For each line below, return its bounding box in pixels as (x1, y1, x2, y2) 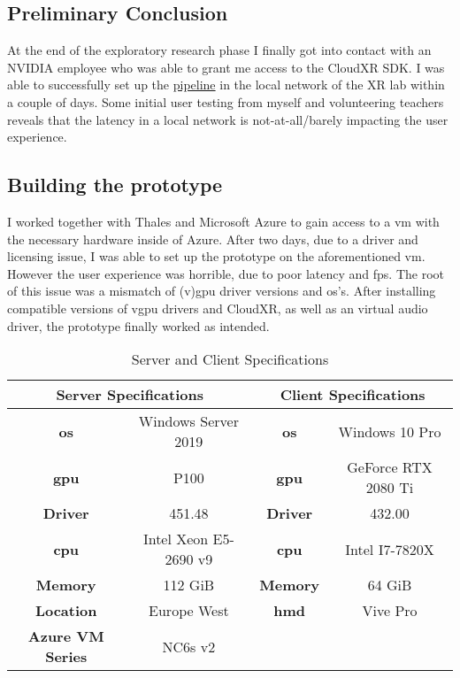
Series (45, 646, 88, 667)
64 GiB (367, 574, 412, 596)
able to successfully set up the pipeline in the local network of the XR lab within (7, 75, 445, 94)
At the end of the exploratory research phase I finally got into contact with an (7, 41, 432, 59)
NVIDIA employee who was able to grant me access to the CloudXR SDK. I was (7, 58, 445, 76)
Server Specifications (56, 384, 203, 405)
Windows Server (138, 411, 239, 432)
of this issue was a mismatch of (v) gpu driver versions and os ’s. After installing (7, 281, 436, 300)
